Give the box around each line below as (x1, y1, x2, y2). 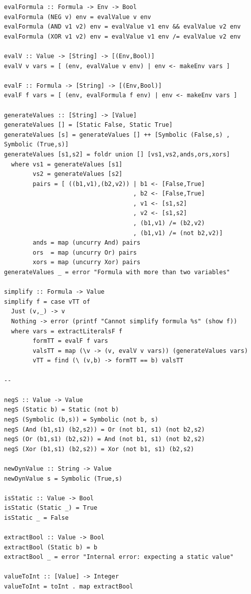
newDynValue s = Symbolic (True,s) (4, 475, 123, 482)
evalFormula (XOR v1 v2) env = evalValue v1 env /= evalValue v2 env (4, 33, 241, 40)
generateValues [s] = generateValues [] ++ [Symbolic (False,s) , (4, 131, 230, 138)
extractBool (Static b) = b (4, 543, 98, 551)
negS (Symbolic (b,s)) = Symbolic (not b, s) (4, 416, 158, 423)
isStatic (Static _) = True (4, 504, 98, 512)
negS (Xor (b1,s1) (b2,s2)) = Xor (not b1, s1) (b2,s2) (4, 445, 194, 453)
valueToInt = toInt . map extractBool (4, 583, 133, 590)
